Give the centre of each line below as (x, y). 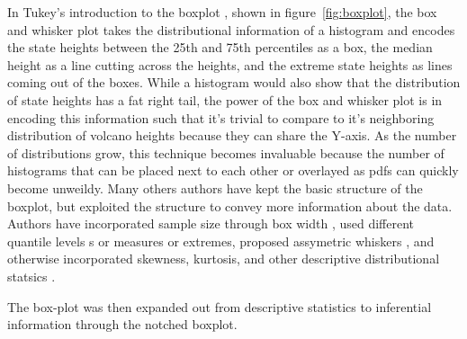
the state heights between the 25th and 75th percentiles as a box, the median (220, 47)
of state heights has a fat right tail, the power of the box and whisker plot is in (225, 99)
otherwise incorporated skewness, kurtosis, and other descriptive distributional (224, 259)
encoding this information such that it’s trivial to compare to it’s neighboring (221, 117)
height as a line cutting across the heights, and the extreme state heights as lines (230, 64)
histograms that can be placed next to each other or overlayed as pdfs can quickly (233, 170)
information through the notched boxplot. (122, 324)
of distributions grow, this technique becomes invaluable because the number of (226, 152)
